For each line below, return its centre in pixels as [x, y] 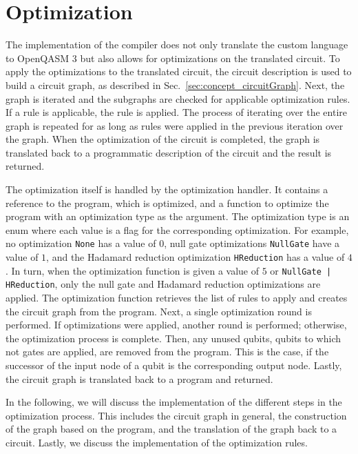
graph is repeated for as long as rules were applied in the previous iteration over [175, 125]
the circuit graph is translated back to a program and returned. [139, 378]
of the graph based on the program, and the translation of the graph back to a [171, 429]
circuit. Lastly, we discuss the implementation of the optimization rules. [157, 442]
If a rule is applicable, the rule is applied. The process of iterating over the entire [176, 112]
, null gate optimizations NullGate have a [252, 243]
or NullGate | [301, 270]
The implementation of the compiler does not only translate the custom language [177, 45]
